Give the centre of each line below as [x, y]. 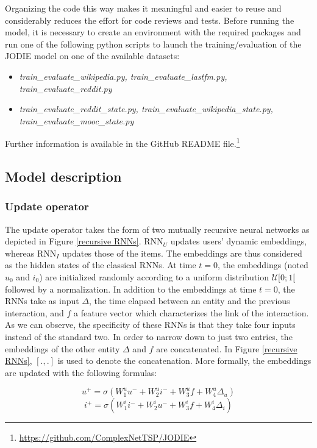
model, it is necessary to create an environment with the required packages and [153, 32]
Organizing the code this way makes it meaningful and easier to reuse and [143, 8]
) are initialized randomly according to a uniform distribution [154, 276]
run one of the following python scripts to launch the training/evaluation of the [153, 44]
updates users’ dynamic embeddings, [239, 241]
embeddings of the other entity [62, 348]
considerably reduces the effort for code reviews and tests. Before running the [150, 20]
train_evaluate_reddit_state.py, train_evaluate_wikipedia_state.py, [146, 109]
